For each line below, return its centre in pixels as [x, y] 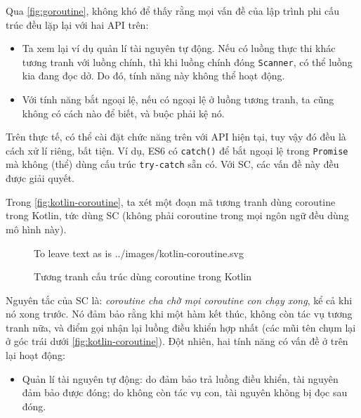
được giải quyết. [40, 178]
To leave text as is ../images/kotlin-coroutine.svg [139, 253]
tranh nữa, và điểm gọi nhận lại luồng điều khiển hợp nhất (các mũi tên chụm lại [181, 327]
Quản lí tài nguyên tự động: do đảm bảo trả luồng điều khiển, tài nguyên [180, 378]
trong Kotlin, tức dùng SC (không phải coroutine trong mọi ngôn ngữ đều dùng [177, 215]
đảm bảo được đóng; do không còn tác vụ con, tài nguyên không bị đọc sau [185, 392]
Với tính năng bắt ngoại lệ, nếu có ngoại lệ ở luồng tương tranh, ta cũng [178, 99]
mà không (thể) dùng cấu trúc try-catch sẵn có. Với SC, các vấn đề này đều [172, 164]
